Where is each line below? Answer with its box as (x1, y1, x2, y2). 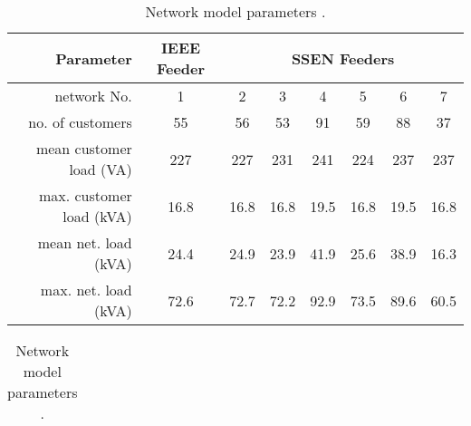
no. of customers (28, 111, 132, 132)
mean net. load (37, 232, 132, 253)
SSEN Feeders (291, 47, 395, 69)
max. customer (38, 185, 132, 206)
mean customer (35, 138, 132, 159)
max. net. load (40, 279, 132, 300)
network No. (54, 85, 132, 106)
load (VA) (69, 159, 132, 179)
